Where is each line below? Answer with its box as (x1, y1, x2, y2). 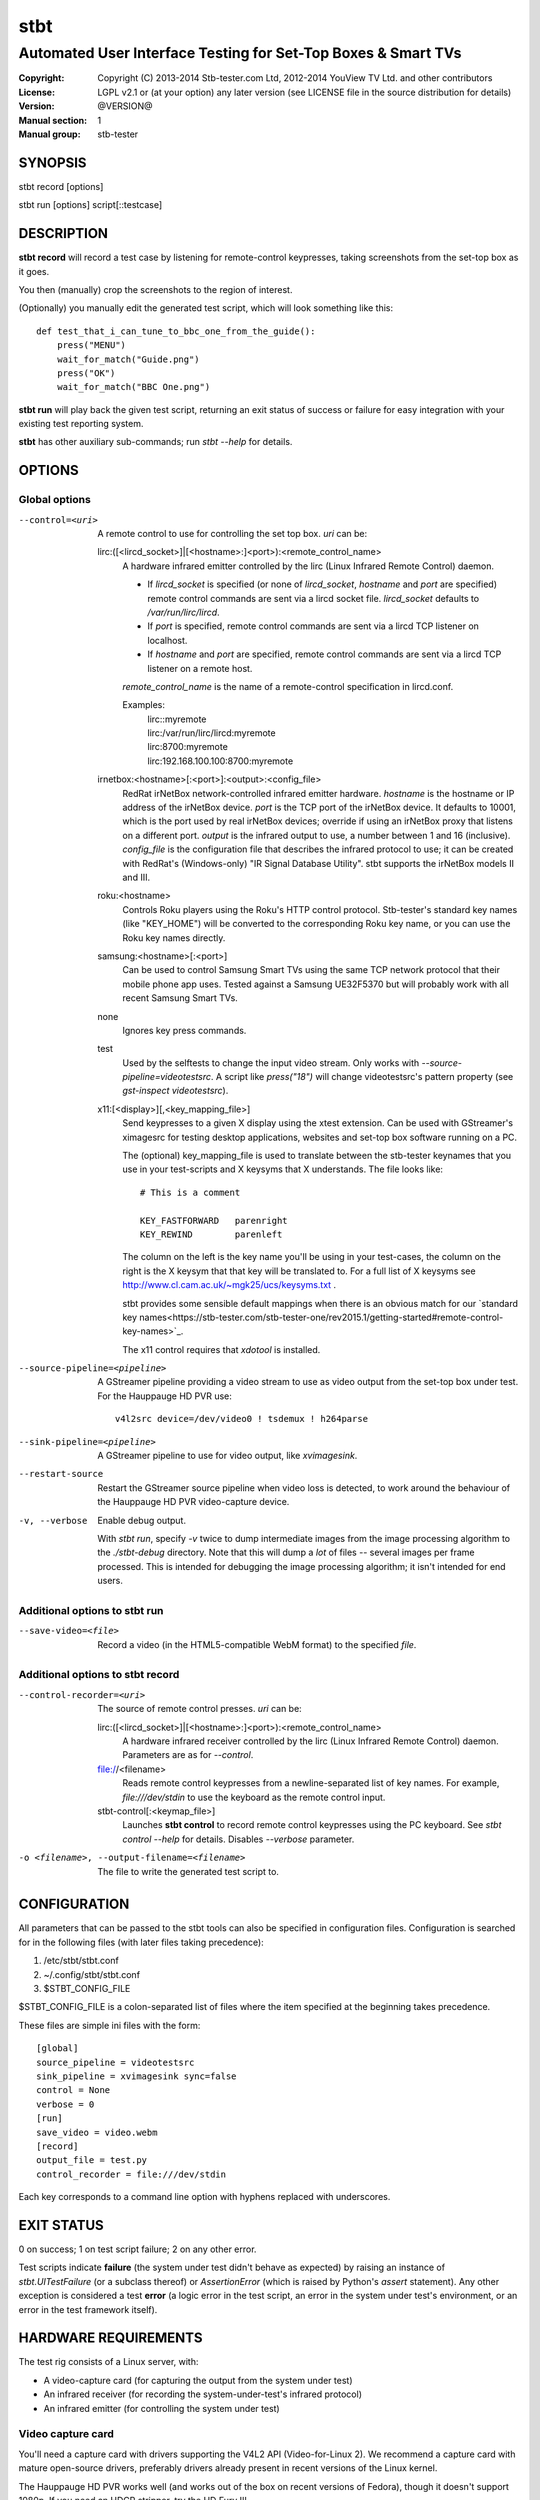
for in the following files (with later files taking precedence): (18, 1936, 264, 1948)
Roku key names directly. (122, 931, 226, 944)
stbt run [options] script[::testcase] (18, 199, 163, 211)
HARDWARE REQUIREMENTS (18, 2330, 203, 2347)
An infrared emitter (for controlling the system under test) (43, 2402, 280, 2414)
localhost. (147, 634, 188, 646)
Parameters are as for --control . (122, 1749, 254, 1761)
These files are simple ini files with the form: (18, 2019, 201, 2031)
